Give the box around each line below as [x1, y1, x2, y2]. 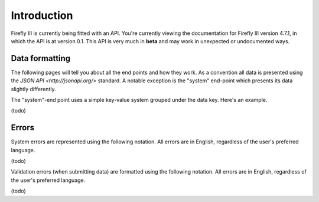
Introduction [11, 9, 73, 22]
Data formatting [11, 53, 71, 63]
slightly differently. [11, 85, 56, 92]
